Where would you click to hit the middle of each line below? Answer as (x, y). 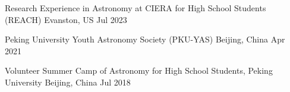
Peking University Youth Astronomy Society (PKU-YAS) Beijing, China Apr (145, 39)
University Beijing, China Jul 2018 (68, 82)
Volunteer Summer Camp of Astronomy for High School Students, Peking (139, 70)
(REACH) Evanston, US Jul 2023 (66, 19)
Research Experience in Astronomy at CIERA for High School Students (135, 8)
